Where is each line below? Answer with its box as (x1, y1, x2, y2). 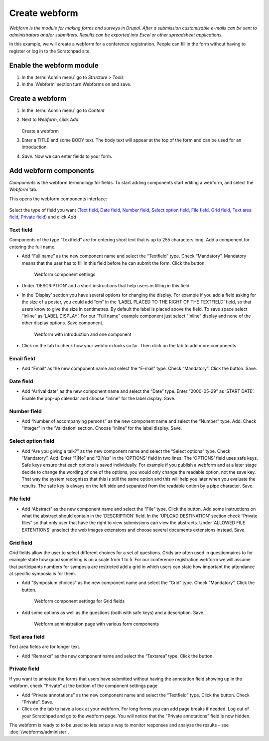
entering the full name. (9, 244, 56, 250)
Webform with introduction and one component (34, 331, 132, 337)
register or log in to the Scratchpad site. (9, 48, 91, 54)
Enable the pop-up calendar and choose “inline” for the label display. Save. (21, 395, 176, 401)
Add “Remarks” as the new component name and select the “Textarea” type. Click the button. (21, 653, 214, 659)
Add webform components (9, 166, 95, 175)
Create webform (9, 7, 78, 18)
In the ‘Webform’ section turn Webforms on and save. (21, 81, 132, 87)
